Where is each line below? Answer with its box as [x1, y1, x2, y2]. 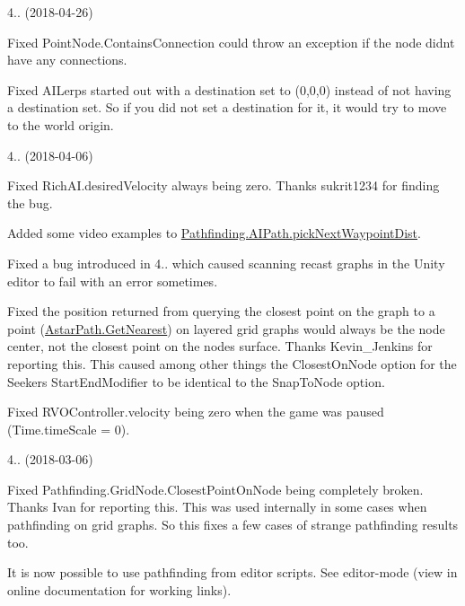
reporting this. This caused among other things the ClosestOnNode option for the [7, 354, 457, 373]
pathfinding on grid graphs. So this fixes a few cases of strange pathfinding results [7, 515, 459, 534]
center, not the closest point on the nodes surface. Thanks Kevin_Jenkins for [7, 337, 433, 356]
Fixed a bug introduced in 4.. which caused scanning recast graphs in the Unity [7, 253, 445, 272]
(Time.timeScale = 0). [7, 419, 130, 438]
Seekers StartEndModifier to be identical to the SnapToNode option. [7, 372, 385, 391]
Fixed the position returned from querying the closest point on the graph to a [7, 302, 435, 321]
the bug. [7, 193, 53, 212]
